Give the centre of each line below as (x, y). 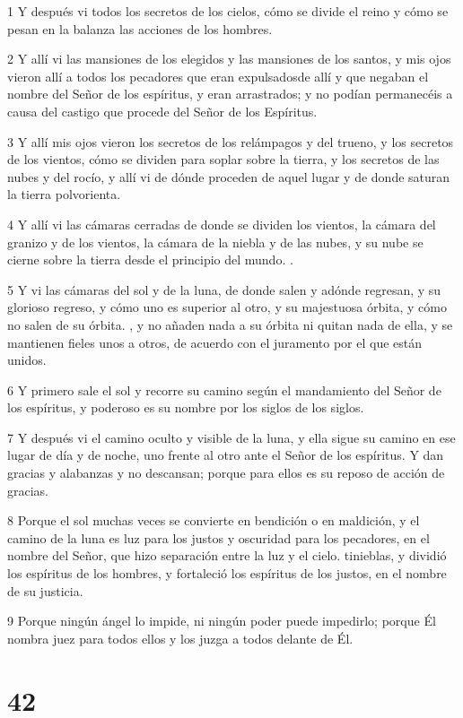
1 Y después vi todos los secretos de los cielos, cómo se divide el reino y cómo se (228, 11)
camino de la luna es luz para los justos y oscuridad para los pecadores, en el (218, 537)
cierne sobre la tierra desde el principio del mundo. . (150, 260)
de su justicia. (45, 590)
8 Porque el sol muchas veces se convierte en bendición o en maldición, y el (214, 520)
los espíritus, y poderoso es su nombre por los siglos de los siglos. (186, 407)
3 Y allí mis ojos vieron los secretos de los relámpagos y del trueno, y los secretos (231, 141)
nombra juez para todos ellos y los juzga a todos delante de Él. (180, 638)
